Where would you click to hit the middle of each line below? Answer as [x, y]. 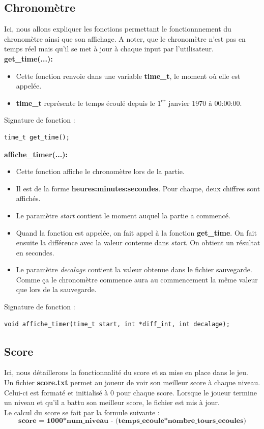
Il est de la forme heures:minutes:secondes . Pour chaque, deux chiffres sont [138, 188]
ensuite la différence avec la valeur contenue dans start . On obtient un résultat [138, 242]
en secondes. [35, 252]
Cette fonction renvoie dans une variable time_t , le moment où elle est [128, 76]
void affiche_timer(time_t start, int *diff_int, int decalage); [117, 324]
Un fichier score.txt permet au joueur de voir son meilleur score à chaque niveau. [132, 382]
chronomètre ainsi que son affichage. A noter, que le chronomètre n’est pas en [125, 38]
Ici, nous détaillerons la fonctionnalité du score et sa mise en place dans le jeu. [126, 372]
